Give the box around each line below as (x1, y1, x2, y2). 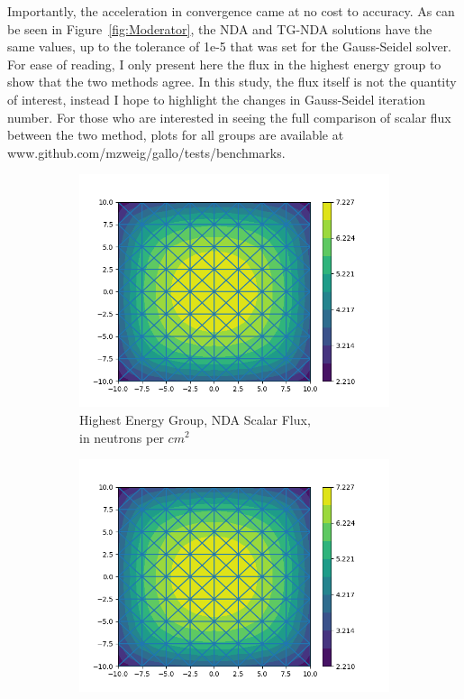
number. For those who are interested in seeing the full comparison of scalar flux (7, 107, 451, 126)
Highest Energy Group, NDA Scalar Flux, (79, 409, 311, 428)
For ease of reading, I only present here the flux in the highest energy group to (7, 54, 441, 73)
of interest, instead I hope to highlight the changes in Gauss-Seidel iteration (7, 89, 426, 108)
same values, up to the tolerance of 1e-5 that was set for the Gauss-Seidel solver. (7, 37, 452, 56)
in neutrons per (79, 428, 164, 446)
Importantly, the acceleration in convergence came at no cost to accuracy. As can (7, 2, 455, 20)
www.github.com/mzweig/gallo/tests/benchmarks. (7, 143, 286, 161)
